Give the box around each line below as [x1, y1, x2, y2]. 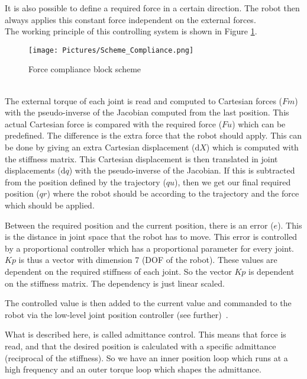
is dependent [248, 265, 295, 277]
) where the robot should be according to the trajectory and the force [47, 187, 299, 200]
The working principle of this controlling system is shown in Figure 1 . [5, 25, 257, 37]
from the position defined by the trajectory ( [5, 175, 166, 188]
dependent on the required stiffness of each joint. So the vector [5, 265, 232, 277]
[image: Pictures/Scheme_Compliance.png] [28, 46, 194, 54]
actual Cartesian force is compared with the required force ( [5, 117, 222, 130]
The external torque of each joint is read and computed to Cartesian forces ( [5, 94, 283, 107]
